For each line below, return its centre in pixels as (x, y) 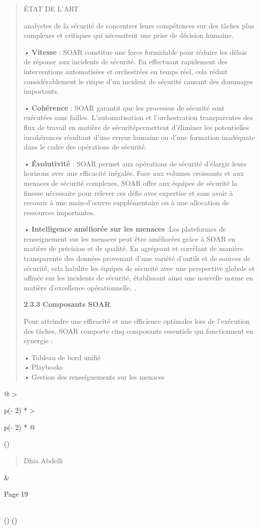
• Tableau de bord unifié (62, 357)
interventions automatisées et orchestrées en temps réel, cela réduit (126, 71)
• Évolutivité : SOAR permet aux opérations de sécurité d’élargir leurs (135, 163)
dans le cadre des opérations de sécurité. (85, 147)
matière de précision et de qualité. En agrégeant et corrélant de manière (133, 248)
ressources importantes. (59, 212)
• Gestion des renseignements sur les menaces (94, 377)
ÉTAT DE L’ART (51, 8)
